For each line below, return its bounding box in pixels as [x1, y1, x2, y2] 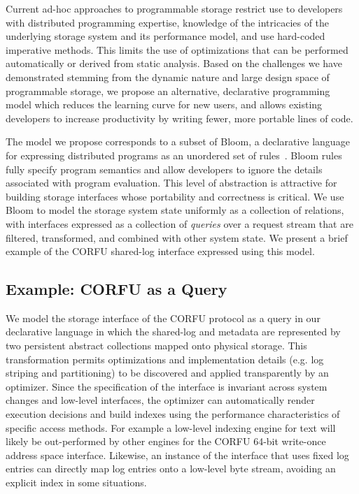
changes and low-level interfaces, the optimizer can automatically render [6, 393, 315, 407]
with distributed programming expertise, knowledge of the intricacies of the [6, 15, 330, 29]
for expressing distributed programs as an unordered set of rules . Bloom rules [6, 147, 342, 162]
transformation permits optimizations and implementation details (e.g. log [6, 351, 324, 366]
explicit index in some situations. [6, 475, 147, 490]
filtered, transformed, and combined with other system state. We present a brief [6, 230, 348, 245]
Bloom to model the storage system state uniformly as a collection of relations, [6, 203, 344, 217]
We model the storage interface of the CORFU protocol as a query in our [6, 310, 321, 325]
